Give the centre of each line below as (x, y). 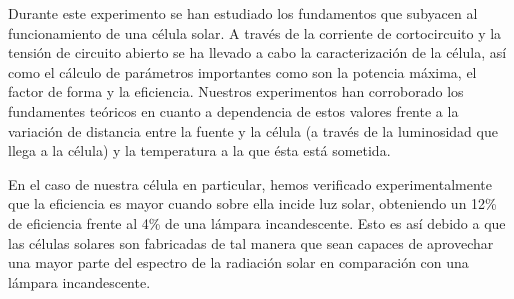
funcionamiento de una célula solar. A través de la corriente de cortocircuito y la (255, 32)
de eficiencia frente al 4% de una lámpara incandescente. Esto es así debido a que (257, 222)
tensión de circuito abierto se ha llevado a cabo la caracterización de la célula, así (257, 52)
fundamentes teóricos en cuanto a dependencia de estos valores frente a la (233, 110)
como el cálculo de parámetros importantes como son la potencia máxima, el (242, 71)
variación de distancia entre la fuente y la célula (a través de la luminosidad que (253, 130)
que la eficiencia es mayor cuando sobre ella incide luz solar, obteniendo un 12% (252, 203)
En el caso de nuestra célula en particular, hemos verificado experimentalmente (250, 183)
